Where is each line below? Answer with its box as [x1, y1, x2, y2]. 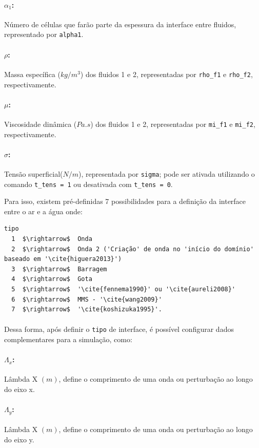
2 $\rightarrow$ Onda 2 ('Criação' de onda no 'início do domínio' [11, 245, 254, 253]
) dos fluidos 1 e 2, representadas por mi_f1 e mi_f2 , [90, 118, 255, 129]
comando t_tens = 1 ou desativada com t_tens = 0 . [4, 178, 173, 189]
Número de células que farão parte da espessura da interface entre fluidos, [4, 18, 236, 29]
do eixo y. [4, 434, 34, 444]
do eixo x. [4, 384, 35, 395]
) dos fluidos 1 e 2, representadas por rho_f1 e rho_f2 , [80, 68, 253, 79]
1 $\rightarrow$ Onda [11, 235, 92, 243]
